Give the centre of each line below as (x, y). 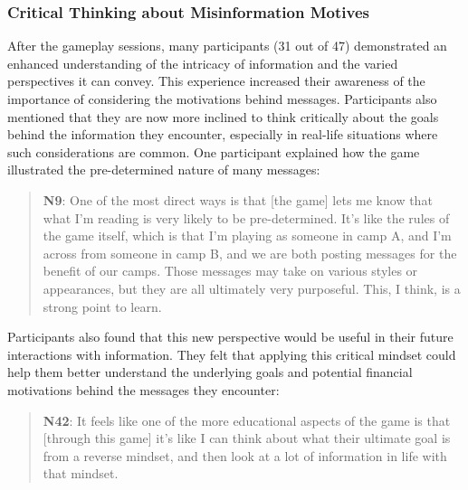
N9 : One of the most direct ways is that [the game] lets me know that (238, 199)
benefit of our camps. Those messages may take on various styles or (230, 271)
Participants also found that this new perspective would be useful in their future (230, 337)
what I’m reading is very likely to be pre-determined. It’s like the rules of (246, 217)
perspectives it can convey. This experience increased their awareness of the (216, 81)
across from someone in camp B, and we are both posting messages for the (250, 253)
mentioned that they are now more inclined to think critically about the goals (223, 116)
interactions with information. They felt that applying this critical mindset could (232, 354)
